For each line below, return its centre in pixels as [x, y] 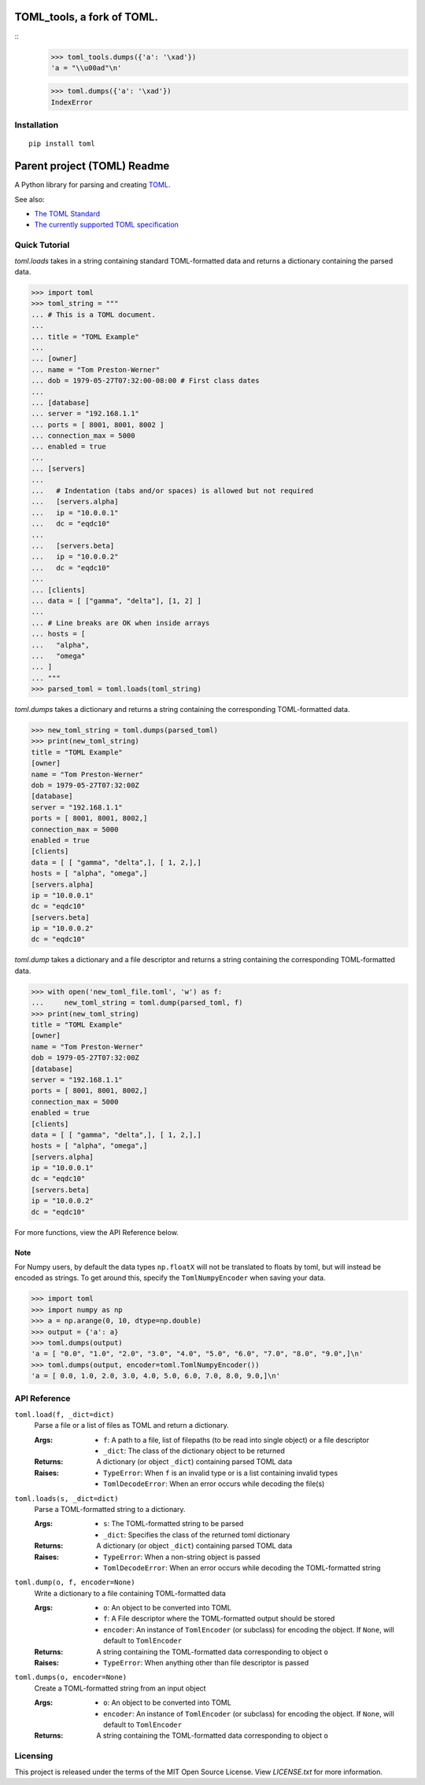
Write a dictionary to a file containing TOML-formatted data [130, 1593]
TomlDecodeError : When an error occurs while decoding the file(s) [214, 1484]
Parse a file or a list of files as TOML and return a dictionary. [131, 1425]
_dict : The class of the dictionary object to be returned [194, 1451]
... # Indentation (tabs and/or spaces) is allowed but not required [172, 491]
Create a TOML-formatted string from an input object [120, 1688]
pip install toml [62, 144]
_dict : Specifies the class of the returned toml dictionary [197, 1535]
